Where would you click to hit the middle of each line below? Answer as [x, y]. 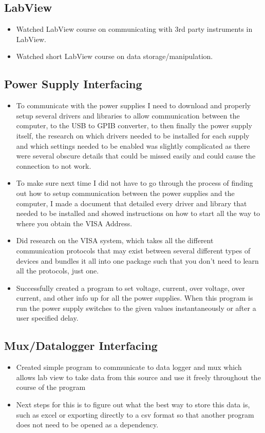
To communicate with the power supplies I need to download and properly [134, 105]
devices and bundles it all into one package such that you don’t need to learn [137, 260]
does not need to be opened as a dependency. [87, 425]
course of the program [51, 387]
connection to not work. [54, 165]
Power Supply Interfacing [73, 84]
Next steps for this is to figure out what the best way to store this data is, [133, 405]
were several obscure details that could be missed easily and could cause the [136, 156]
